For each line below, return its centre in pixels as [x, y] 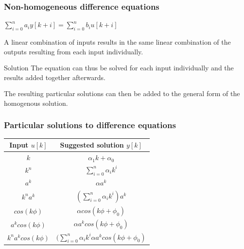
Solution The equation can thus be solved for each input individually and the [119, 68]
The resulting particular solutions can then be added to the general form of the [122, 93]
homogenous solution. [36, 103]
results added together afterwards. [55, 77]
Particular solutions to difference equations [90, 124]
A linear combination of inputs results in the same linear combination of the [117, 42]
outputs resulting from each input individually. [74, 51]
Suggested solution [92, 145]
